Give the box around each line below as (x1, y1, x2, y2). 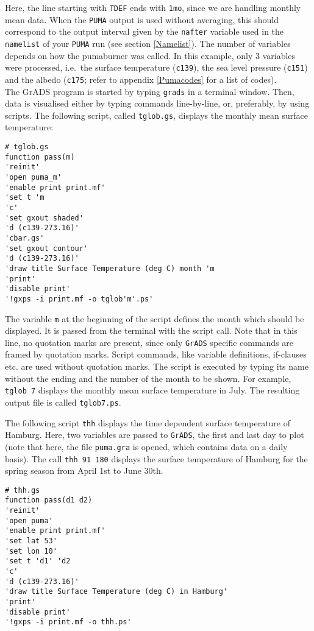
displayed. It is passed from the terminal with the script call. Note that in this (5, 324, 298, 337)
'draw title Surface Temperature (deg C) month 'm (5, 264, 215, 273)
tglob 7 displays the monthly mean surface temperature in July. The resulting (5, 384, 300, 397)
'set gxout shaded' (5, 213, 84, 222)
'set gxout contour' (5, 244, 88, 253)
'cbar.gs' (5, 233, 45, 242)
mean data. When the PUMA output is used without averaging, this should (5, 13, 279, 26)
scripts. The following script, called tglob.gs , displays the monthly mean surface (5, 108, 308, 121)
